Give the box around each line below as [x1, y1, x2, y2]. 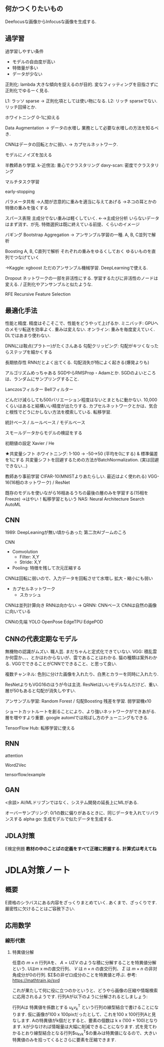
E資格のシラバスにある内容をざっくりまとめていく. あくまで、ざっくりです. [5, 900, 157, 905]
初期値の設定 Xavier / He [5, 440, 55, 446]
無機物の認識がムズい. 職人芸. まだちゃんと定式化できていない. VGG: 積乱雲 [5, 649, 157, 655]
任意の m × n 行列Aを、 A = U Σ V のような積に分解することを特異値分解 [12, 960, 157, 966]
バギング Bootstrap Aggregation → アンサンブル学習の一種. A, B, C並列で [5, 232, 152, 238]
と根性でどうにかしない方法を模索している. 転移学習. [5, 409, 112, 415]
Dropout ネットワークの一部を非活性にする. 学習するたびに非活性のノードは [5, 275, 158, 281]
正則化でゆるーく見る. [5, 87, 50, 93]
